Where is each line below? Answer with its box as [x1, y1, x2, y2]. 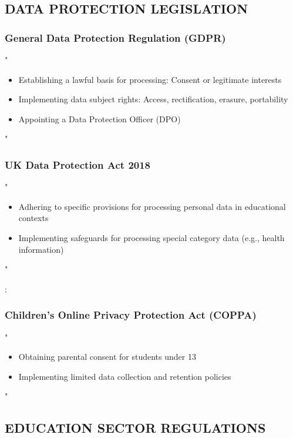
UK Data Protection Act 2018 [5, 157, 151, 172]
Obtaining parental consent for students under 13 [18, 350, 196, 363]
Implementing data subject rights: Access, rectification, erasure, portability [18, 93, 288, 105]
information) [18, 243, 64, 255]
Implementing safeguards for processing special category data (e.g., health [18, 231, 285, 243]
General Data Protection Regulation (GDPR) [5, 30, 226, 45]
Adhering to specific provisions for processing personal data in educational [18, 200, 286, 212]
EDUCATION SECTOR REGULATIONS [5, 419, 266, 437]
